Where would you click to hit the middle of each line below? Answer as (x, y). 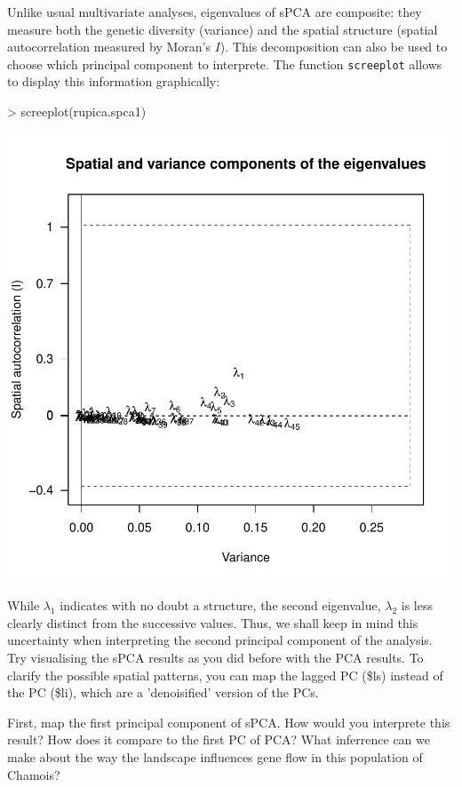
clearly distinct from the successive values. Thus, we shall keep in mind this (213, 622)
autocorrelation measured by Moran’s (109, 47)
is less (417, 605)
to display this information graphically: (114, 81)
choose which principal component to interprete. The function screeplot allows (225, 64)
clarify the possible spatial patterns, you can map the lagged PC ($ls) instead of (225, 675)
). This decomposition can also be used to (334, 47)
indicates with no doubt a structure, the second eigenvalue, (220, 605)
